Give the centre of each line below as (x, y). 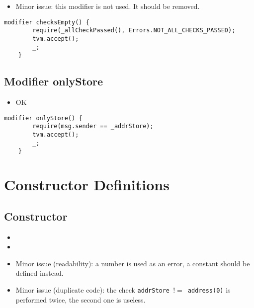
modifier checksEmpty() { (47, 22)
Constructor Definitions (87, 185)
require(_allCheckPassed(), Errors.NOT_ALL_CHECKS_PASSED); (134, 31)
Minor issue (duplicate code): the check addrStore (93, 289)
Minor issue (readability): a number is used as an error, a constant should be (133, 263)
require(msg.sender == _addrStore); (93, 126)
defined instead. (40, 273)
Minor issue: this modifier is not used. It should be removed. (108, 6)
